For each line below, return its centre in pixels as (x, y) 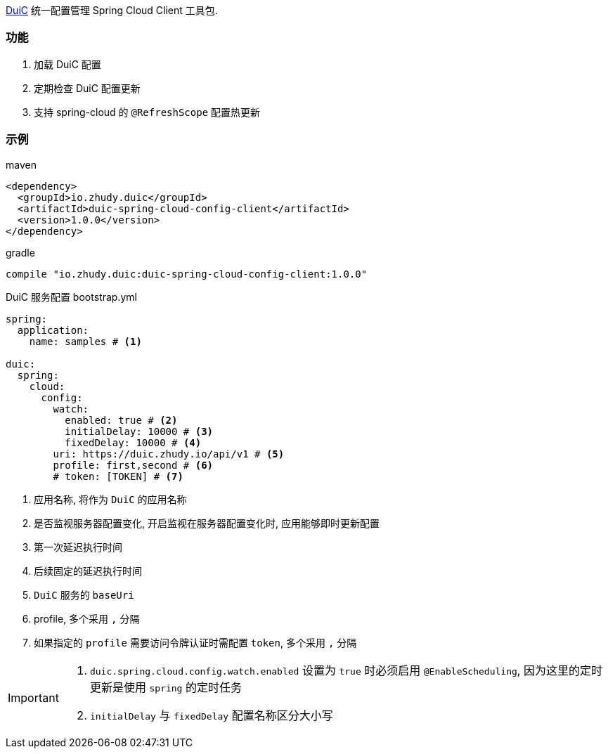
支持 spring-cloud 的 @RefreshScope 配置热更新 (147, 112)
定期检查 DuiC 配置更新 (87, 88)
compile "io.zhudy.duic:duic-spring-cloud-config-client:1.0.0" (187, 274)
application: (53, 330)
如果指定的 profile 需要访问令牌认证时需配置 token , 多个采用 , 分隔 (195, 642)
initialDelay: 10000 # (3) (139, 431)
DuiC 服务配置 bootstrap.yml (71, 297)
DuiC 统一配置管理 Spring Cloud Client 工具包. (112, 10)
